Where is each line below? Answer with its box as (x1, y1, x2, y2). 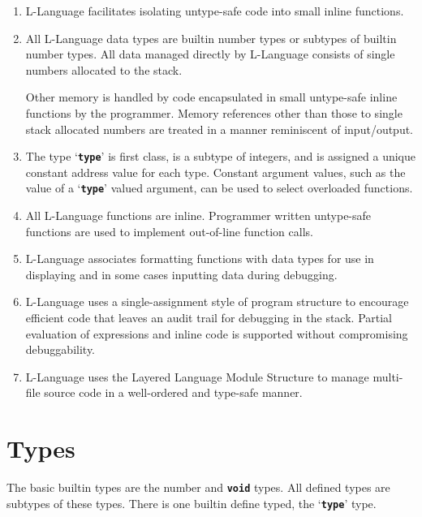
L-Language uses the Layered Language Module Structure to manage (25, 368, 369, 385)
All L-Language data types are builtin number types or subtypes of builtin (25, 29, 397, 46)
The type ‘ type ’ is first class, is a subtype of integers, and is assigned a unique (25, 148, 416, 165)
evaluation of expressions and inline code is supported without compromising (25, 325, 408, 342)
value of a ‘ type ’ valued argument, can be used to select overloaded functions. (25, 179, 413, 196)
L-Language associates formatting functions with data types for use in (25, 250, 374, 267)
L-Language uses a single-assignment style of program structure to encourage (25, 293, 409, 310)
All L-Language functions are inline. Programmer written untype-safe (25, 207, 372, 224)
